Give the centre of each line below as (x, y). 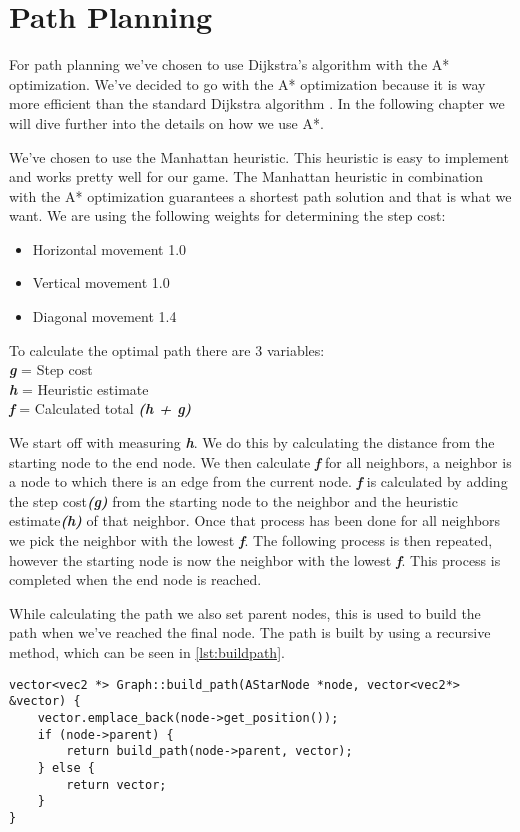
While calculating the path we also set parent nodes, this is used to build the (245, 612)
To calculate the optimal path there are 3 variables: (167, 349)
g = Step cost (51, 369)
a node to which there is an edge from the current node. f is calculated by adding (258, 481)
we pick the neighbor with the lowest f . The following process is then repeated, (251, 540)
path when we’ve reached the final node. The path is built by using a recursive (250, 632)
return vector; (116, 784)
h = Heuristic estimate (79, 388)
